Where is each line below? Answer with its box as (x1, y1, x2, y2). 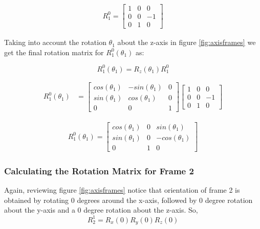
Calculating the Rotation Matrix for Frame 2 (4, 164, 194, 177)
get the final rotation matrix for (4, 47, 104, 57)
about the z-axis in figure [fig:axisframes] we (117, 37, 256, 48)
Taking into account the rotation (4, 37, 106, 48)
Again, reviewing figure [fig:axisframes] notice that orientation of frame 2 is (4, 185, 240, 195)
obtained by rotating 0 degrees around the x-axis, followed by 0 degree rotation (4, 194, 253, 205)
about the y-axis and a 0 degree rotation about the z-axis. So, (4, 204, 198, 215)
